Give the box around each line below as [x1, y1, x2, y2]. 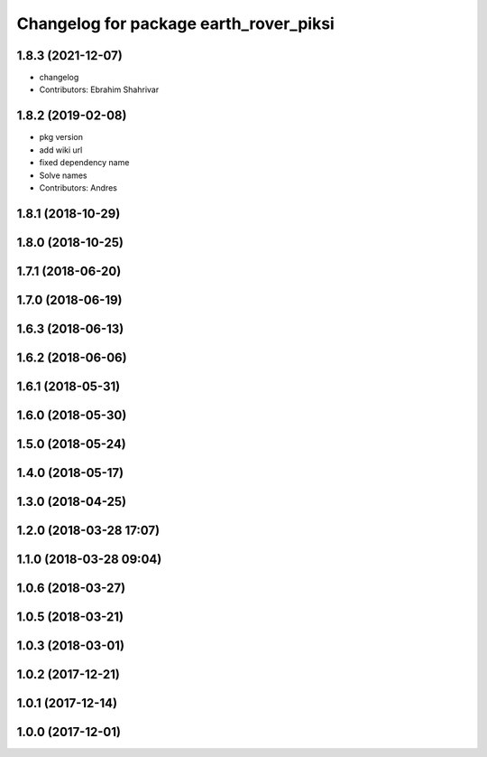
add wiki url [39, 145, 83, 155]
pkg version [39, 132, 83, 143]
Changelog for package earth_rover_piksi [16, 14, 335, 33]
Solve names [39, 170, 87, 181]
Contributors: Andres [39, 182, 117, 193]
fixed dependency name [39, 157, 130, 168]
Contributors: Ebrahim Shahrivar [39, 84, 160, 95]
